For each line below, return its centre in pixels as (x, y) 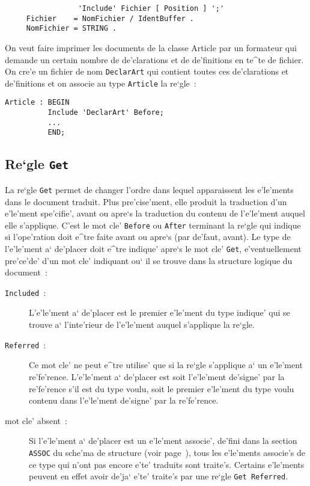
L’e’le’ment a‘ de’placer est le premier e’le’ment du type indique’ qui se (160, 312)
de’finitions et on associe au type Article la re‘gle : (101, 83)
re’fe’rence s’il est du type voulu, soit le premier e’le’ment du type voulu (162, 388)
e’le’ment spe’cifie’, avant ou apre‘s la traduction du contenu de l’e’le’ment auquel (155, 213)
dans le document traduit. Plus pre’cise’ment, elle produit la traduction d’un (146, 201)
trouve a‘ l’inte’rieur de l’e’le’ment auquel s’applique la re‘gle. (142, 325)
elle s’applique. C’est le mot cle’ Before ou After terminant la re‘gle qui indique (153, 225)
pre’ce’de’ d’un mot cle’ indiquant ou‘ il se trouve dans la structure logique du (149, 260)
